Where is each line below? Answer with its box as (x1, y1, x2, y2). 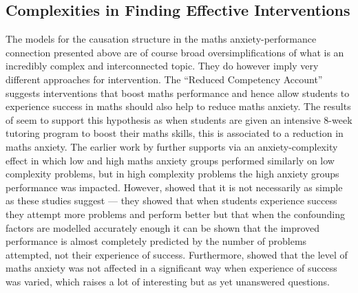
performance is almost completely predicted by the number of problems (6, 234, 307, 248)
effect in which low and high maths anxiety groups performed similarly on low (6, 153, 335, 167)
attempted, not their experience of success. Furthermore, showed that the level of (6, 247, 348, 261)
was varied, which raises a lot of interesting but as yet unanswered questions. (6, 274, 330, 288)
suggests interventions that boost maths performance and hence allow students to (6, 85, 350, 100)
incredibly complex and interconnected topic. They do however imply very (6, 58, 319, 73)
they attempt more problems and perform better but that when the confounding (6, 206, 346, 221)
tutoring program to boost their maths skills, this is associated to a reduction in (6, 126, 344, 140)
